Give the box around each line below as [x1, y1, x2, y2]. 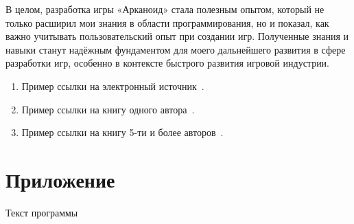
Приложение [5, 165, 115, 193]
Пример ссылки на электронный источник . [21, 78, 204, 93]
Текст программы [5, 205, 78, 219]
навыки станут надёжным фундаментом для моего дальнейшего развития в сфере [5, 42, 346, 56]
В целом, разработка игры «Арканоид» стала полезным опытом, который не [5, 2, 324, 16]
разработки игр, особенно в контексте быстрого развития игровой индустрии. [5, 56, 330, 70]
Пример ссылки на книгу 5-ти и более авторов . [21, 125, 224, 139]
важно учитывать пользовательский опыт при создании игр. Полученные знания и [5, 29, 349, 43]
